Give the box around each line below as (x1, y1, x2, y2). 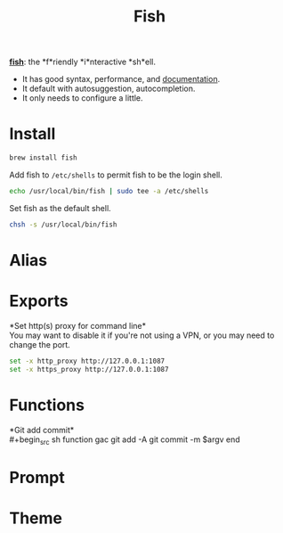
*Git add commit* (9, 424, 75, 435)
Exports (9, 291, 69, 311)
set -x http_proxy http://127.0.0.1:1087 (9, 357, 166, 365)
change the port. (9, 339, 71, 349)
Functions (9, 395, 85, 415)
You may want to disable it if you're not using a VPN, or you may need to (9, 330, 275, 340)
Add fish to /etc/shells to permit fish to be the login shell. (9, 169, 222, 180)
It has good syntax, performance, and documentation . (21, 74, 221, 85)
